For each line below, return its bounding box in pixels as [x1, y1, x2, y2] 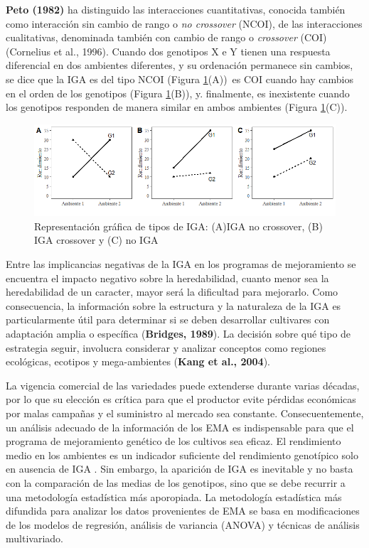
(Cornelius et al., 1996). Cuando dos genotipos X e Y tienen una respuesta [6, 43, 331, 58]
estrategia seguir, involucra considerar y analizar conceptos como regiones [6, 340, 326, 355]
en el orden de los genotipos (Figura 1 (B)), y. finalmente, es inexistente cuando [6, 85, 350, 100]
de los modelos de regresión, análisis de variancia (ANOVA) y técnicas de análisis [6, 517, 360, 532]
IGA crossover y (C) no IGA [34, 232, 159, 247]
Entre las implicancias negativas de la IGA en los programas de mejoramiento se [6, 257, 356, 271]
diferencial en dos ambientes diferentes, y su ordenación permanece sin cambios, [6, 58, 353, 72]
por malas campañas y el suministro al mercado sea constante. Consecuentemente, [6, 405, 364, 420]
